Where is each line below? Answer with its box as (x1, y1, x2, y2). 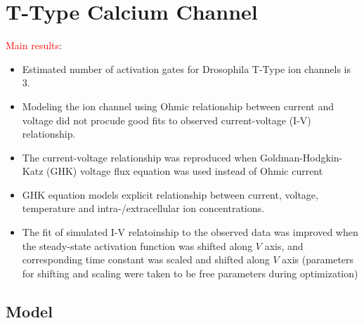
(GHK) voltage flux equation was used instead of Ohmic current (46, 164, 323, 178)
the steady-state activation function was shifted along (22, 238, 253, 253)
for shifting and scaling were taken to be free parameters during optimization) (22, 265, 358, 280)
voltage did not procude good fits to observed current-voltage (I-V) (22, 112, 311, 127)
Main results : (6, 38, 62, 53)
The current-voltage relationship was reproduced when (22, 150, 257, 164)
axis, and (264, 238, 304, 253)
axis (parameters (282, 252, 354, 267)
